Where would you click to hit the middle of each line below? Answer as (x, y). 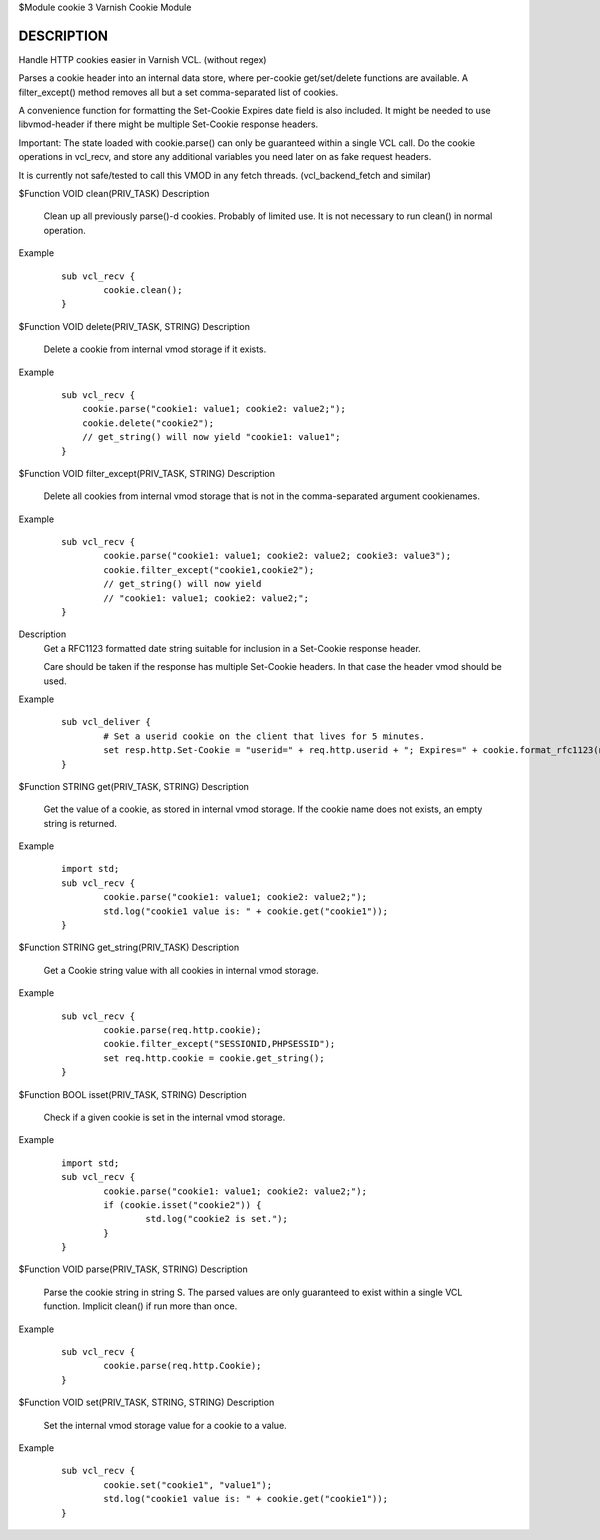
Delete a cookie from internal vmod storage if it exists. (155, 349)
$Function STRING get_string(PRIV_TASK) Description (129, 947)
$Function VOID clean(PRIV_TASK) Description (114, 194)
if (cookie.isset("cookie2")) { (182, 1204)
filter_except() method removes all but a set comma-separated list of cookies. (178, 92)
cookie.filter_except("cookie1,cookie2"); (209, 569)
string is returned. (80, 823)
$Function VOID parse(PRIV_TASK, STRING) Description (133, 1269)
